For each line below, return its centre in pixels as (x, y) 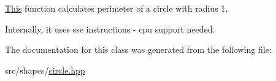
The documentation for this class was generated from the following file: (138, 49)
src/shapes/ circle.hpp (45, 70)
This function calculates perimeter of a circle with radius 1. (117, 8)
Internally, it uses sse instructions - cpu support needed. (110, 29)
